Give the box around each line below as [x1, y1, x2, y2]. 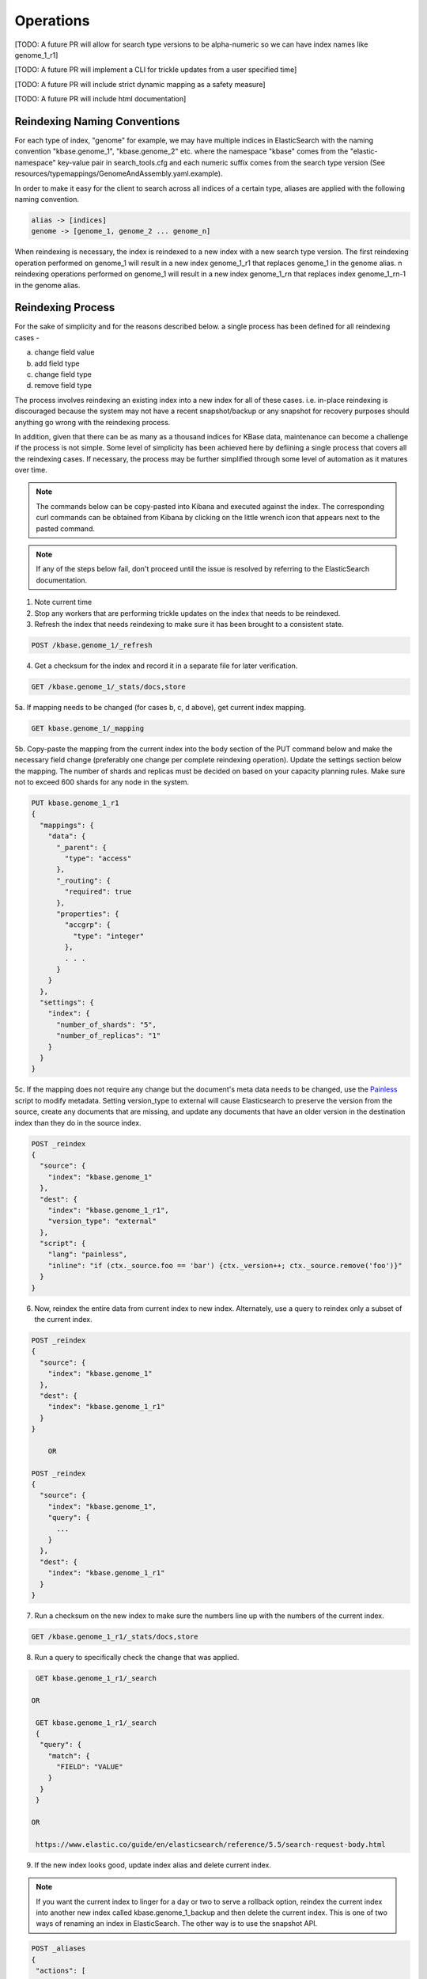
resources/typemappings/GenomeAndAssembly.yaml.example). [14, 169, 223, 178]
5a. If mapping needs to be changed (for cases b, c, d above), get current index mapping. [14, 702, 306, 712]
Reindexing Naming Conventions [14, 115, 180, 128]
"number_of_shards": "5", [56, 1020, 157, 1029]
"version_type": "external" [47, 1217, 157, 1226]
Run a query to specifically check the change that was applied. [34, 1652, 240, 1662]
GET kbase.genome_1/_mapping [31, 724, 145, 732]
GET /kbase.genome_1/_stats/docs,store [31, 682, 186, 691]
